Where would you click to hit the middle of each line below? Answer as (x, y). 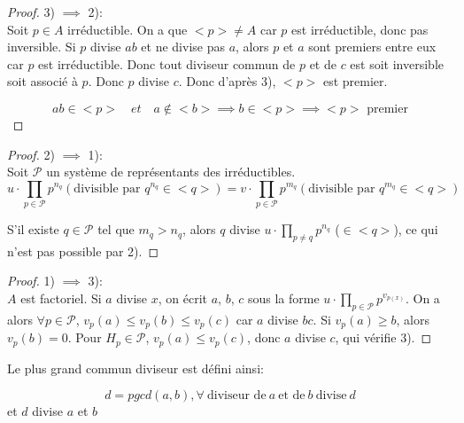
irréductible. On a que (128, 29)
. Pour (85, 337)
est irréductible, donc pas (360, 29)
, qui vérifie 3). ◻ (383, 337)
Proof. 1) (31, 281)
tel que (116, 229)
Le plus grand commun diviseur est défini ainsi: (135, 368)
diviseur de (236, 396)
